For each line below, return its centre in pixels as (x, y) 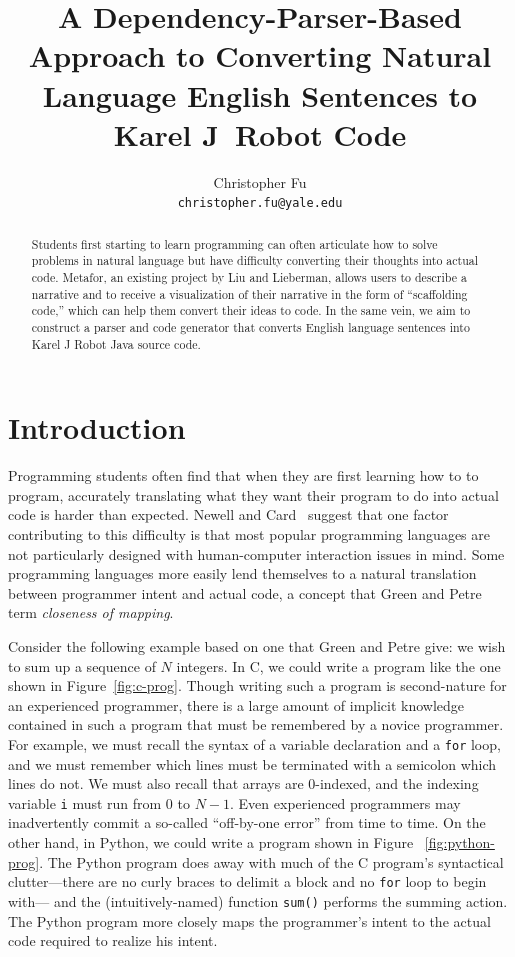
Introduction (97, 427)
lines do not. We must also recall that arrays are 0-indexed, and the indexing (243, 783)
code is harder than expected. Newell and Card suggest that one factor (228, 514)
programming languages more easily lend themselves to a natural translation (242, 573)
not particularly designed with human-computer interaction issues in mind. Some (256, 553)
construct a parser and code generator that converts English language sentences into (250, 327)
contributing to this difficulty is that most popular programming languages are (249, 534)
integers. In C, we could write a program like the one (338, 665)
